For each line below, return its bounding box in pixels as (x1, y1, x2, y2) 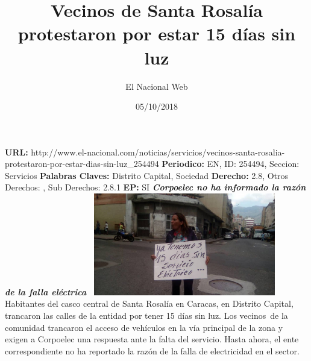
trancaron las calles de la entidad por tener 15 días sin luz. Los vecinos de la (5, 309, 288, 321)
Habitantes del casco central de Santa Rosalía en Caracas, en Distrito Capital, (5, 297, 294, 310)
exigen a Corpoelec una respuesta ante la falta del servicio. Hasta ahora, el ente (5, 333, 299, 345)
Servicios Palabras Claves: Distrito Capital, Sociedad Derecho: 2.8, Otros (5, 169, 289, 181)
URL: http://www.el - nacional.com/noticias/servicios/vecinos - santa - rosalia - (5, 145, 285, 158)
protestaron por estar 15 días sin (17, 21, 296, 46)
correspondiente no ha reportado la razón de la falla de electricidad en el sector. (5, 344, 300, 357)
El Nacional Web (125, 80, 188, 92)
